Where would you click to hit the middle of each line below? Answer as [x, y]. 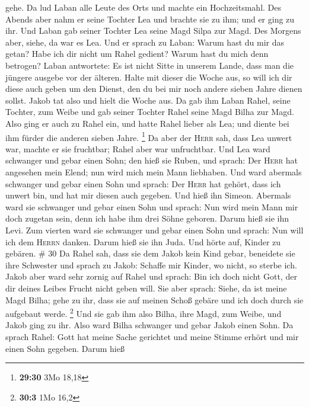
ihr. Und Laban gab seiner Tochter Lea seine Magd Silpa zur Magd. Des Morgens [153, 31]
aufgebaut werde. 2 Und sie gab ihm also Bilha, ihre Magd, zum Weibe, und [144, 313]
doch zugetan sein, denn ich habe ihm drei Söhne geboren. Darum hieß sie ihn [147, 218]
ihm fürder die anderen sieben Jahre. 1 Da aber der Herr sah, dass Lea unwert [149, 136]
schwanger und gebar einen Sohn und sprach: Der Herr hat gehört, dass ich [143, 183]
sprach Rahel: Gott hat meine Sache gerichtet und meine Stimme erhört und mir [152, 336]
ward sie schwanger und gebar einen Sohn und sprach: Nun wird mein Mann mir [152, 206]
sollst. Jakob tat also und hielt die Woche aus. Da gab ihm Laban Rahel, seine [148, 100]
